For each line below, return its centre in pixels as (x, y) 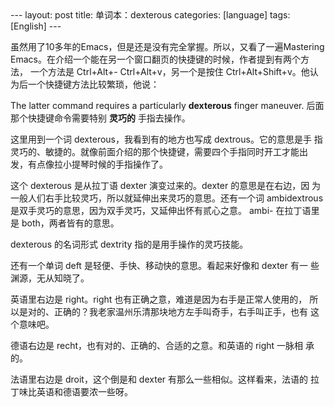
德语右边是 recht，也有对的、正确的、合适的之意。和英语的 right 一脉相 (157, 345)
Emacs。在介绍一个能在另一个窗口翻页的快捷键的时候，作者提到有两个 (155, 59)
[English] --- (36, 26)
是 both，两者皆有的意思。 (65, 223)
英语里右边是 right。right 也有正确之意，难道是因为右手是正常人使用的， (159, 299)
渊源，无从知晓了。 (50, 278)
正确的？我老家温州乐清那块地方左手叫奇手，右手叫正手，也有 (180, 311)
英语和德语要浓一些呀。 (84, 391)
